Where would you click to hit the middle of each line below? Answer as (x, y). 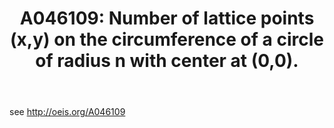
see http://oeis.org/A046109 (67, 112)
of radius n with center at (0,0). (167, 61)
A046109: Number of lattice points (167, 18)
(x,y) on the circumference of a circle (167, 39)
